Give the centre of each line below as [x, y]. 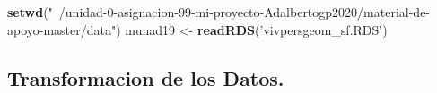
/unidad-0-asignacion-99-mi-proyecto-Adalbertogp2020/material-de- [245, 12]
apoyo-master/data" [62, 29]
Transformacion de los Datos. [146, 77]
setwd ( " [30, 12]
